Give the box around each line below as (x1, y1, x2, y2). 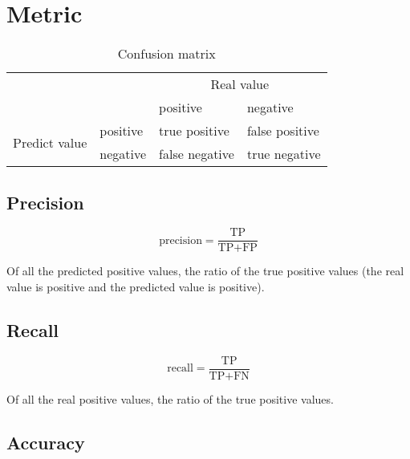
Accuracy (6, 429, 85, 454)
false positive (246, 121, 319, 140)
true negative (246, 144, 321, 164)
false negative (159, 144, 234, 164)
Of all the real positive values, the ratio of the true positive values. (6, 390, 334, 407)
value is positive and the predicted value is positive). (6, 278, 265, 294)
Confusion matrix (117, 44, 216, 63)
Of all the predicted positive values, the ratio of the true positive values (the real (6, 262, 404, 279)
